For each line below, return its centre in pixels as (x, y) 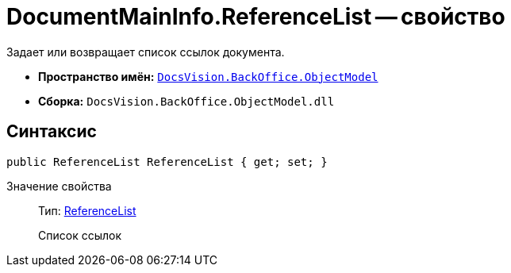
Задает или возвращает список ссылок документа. (146, 52)
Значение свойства (59, 186)
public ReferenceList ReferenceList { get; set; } (167, 161)
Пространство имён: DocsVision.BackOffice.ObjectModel (208, 76)
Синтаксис (52, 132)
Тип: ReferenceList (87, 210)
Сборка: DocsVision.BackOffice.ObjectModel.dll (186, 101)
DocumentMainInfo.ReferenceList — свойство (256, 17)
